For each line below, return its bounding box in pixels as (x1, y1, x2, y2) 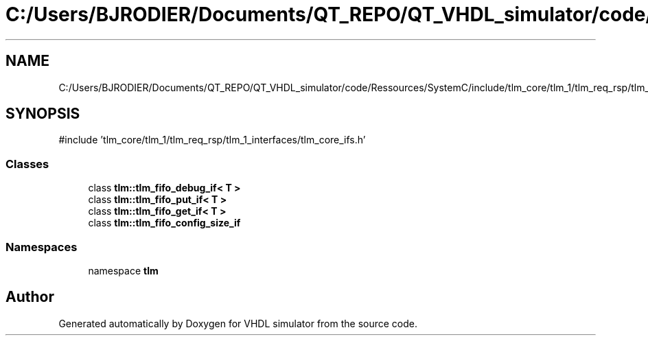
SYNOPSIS (5, 105, 80, 123)
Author (5, 288, 54, 306)
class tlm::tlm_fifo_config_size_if (88, 217, 241, 229)
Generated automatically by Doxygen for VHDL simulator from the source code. (58, 317, 418, 329)
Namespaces (5, 239, 78, 254)
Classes (5, 156, 49, 171)
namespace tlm (88, 264, 159, 277)
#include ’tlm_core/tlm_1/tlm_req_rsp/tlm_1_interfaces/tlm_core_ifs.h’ (58, 134, 366, 146)
